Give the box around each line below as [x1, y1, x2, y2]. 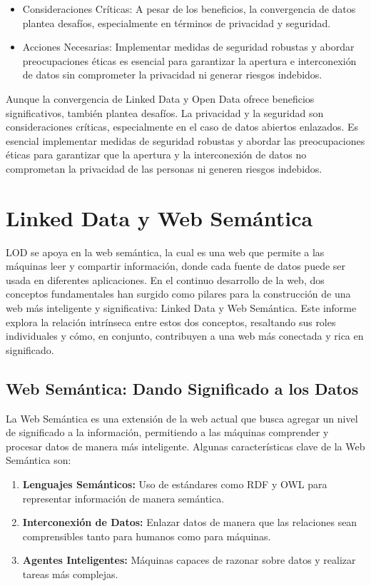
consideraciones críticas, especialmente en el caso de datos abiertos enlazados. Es [6, 119, 359, 134]
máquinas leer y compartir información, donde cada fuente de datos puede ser [6, 258, 346, 273]
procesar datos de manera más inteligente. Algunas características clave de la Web [6, 438, 365, 453]
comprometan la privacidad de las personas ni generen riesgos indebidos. [6, 161, 322, 176]
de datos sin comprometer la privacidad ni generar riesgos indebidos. [22, 67, 322, 82]
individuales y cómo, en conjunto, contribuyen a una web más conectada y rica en [6, 328, 364, 343]
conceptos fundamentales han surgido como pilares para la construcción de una [6, 286, 351, 301]
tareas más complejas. [22, 566, 118, 581]
